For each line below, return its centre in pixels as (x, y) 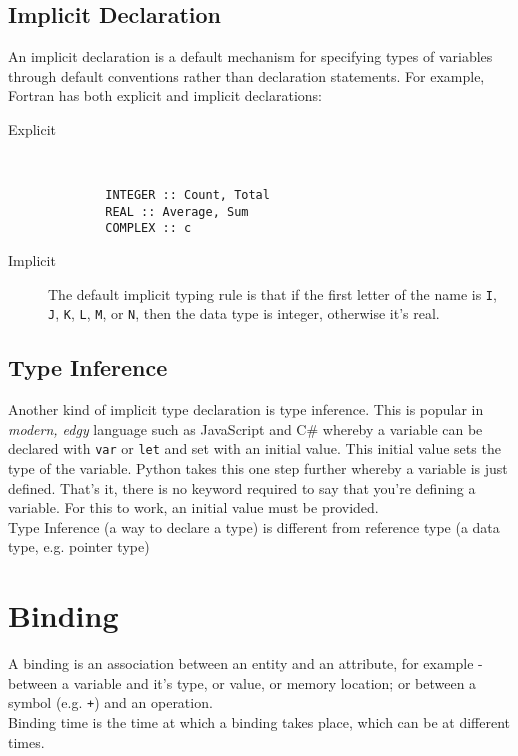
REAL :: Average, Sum (177, 211)
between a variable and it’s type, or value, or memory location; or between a (242, 682)
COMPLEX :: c (148, 228)
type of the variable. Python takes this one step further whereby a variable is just (258, 468)
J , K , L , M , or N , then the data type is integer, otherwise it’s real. (244, 313)
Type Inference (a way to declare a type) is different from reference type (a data (254, 526)
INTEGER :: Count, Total (187, 195)
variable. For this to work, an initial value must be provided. (193, 507)
